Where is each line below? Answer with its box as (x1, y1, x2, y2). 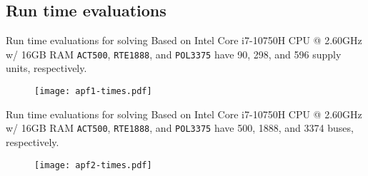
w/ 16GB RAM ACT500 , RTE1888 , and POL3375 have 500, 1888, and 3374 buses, (6, 120, 354, 135)
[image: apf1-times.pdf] (34, 86, 152, 97)
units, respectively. (6, 61, 87, 76)
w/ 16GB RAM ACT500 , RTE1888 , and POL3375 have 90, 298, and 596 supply (6, 46, 342, 61)
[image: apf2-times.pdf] (34, 160, 152, 170)
